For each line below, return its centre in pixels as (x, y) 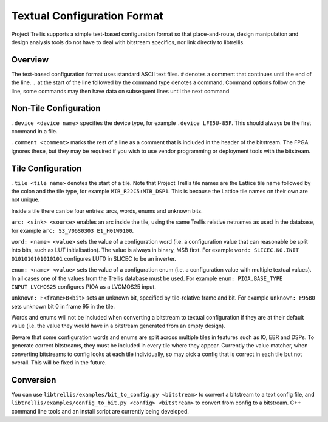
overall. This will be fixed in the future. (59, 363)
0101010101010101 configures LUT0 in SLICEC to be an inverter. (94, 258)
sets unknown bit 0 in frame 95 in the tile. (63, 306)
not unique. (26, 199)
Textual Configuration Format (87, 16)
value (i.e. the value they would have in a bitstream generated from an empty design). (118, 326)
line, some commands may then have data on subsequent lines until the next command (120, 91)
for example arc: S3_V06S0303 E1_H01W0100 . (73, 230)
